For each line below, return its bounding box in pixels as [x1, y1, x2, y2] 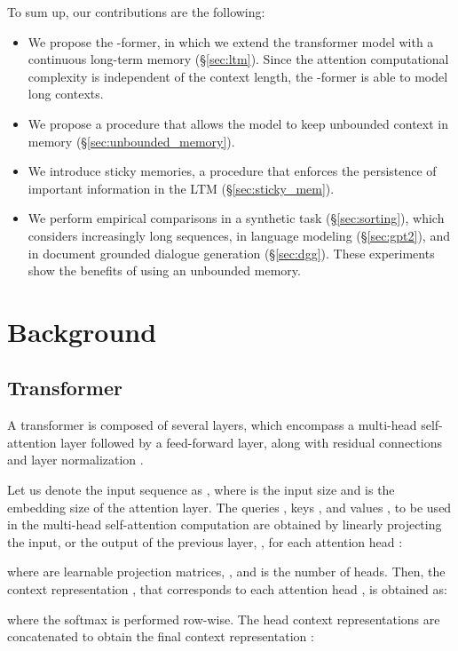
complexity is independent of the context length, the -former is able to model [28, 67, 448, 85]
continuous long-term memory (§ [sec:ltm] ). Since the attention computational [28, 50, 449, 68]
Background [7, 313, 157, 349]
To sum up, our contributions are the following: [7, 3, 265, 20]
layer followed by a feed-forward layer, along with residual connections [60, 433, 442, 451]
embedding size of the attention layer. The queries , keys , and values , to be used [7, 497, 452, 516]
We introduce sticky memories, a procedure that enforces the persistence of [28, 162, 437, 180]
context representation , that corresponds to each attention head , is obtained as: [7, 580, 447, 599]
